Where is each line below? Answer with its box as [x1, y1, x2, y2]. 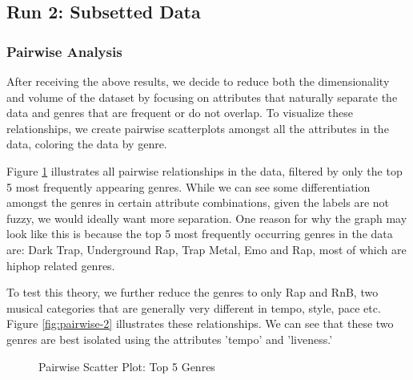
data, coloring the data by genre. [6, 135, 167, 152]
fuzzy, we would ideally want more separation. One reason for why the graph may [6, 209, 407, 226]
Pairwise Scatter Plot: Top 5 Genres [38, 358, 215, 374]
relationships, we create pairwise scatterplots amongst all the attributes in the [6, 119, 389, 136]
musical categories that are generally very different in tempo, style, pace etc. [6, 299, 381, 316]
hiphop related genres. [6, 257, 115, 273]
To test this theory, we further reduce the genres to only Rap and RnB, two [6, 284, 379, 301]
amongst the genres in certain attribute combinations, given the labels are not [6, 194, 390, 211]
